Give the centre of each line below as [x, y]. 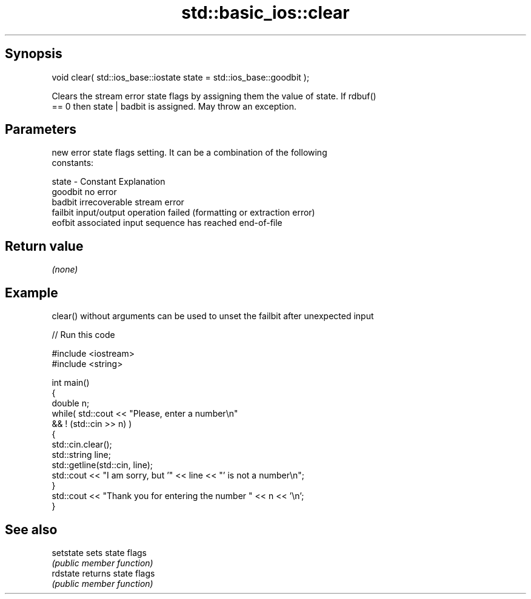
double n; [71, 403]
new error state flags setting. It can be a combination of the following [189, 153]
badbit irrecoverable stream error [118, 202]
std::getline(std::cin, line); [102, 465]
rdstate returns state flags [103, 573]
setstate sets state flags [99, 552]
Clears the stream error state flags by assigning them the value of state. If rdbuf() [214, 96]
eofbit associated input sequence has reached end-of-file [167, 223]
